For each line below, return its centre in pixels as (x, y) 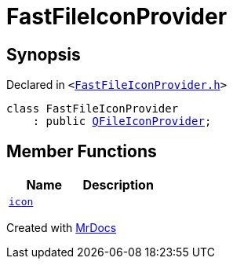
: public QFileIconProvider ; (122, 121)
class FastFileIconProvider (93, 109)
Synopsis (44, 54)
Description (118, 185)
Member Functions (82, 151)
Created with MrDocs (62, 228)
